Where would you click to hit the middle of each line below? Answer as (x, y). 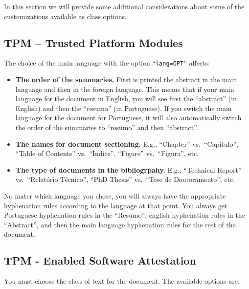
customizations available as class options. (65, 16)
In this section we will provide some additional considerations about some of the (124, 6)
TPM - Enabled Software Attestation (100, 260)
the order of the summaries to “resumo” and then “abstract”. (107, 127)
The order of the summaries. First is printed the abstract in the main (126, 79)
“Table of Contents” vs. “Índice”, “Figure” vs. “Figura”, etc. (107, 153)
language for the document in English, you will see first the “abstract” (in (126, 99)
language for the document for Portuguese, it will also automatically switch (128, 118)
